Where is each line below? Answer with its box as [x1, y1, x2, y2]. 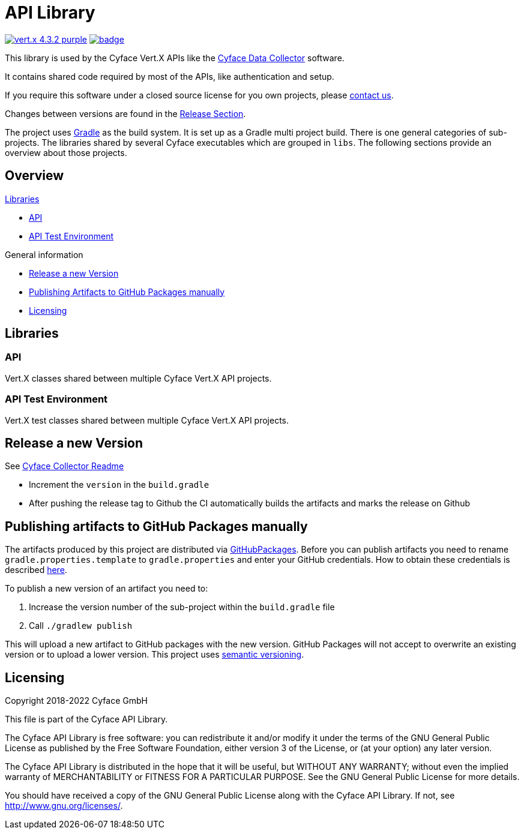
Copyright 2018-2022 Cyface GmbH [5, 695, 148, 706]
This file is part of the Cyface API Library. [5, 714, 168, 725]
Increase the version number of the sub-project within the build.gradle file [29, 602, 335, 613]
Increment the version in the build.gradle [29, 479, 209, 490]
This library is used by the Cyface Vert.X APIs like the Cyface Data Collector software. [5, 52, 345, 63]
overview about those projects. [5, 147, 127, 158]
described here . [5, 565, 67, 575]
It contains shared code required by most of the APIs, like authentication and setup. [5, 71, 334, 82]
